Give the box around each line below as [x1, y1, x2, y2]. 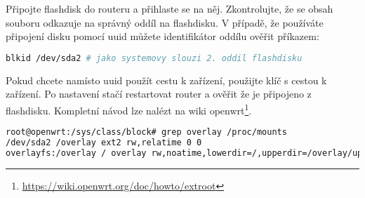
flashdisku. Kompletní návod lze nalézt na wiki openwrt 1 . [6, 100, 252, 117]
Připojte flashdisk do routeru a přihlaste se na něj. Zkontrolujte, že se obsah [6, 1, 333, 15]
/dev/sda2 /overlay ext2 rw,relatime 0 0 [6, 137, 202, 147]
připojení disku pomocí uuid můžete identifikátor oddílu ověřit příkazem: [6, 29, 319, 44]
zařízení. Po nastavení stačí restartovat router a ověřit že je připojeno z [6, 86, 312, 101]
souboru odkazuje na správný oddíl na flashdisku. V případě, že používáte [6, 15, 324, 29]
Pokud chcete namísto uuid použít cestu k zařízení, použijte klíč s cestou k [6, 72, 327, 87]
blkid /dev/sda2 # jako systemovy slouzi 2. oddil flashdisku [6, 53, 303, 63]
